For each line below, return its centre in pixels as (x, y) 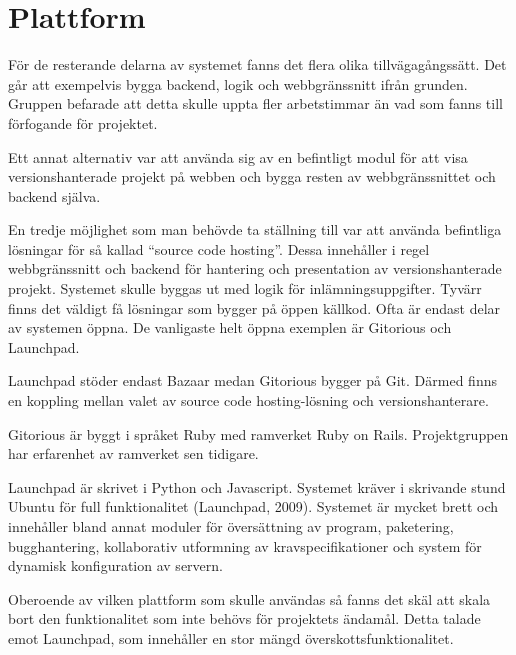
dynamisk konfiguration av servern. (115, 565)
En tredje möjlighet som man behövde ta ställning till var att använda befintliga (255, 229)
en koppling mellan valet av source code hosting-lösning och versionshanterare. (248, 400)
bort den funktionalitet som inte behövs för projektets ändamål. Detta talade (244, 618)
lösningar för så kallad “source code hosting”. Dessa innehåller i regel (219, 248)
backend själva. (54, 195)
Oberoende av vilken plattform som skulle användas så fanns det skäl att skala (249, 598)
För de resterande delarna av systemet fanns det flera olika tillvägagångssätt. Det (257, 64)
